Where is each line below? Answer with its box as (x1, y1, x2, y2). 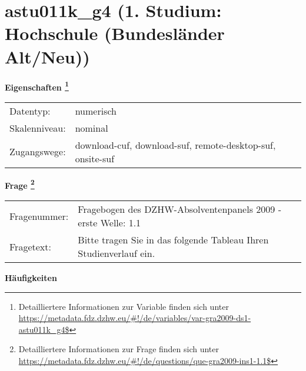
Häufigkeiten (5, 272, 57, 283)
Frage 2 (5, 177, 35, 191)
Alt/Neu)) (5, 44, 90, 68)
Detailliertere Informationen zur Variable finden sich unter (18, 300, 229, 312)
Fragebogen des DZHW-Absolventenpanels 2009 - (78, 202, 281, 216)
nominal (75, 121, 108, 135)
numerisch (75, 103, 117, 118)
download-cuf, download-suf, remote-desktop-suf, (75, 138, 276, 152)
